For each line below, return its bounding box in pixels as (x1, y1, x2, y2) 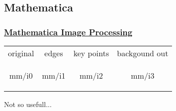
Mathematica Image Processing (4, 25, 133, 38)
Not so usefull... (4, 99, 52, 109)
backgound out (117, 47, 169, 59)
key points (73, 47, 109, 59)
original (8, 47, 34, 59)
